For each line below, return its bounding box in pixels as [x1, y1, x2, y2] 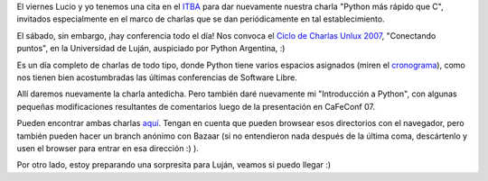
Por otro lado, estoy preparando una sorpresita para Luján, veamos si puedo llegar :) [16, 159, 332, 170]
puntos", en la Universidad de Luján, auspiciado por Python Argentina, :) [16, 43, 286, 54]
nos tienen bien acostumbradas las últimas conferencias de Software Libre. [16, 72, 297, 83]
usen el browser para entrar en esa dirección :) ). [16, 142, 199, 153]
